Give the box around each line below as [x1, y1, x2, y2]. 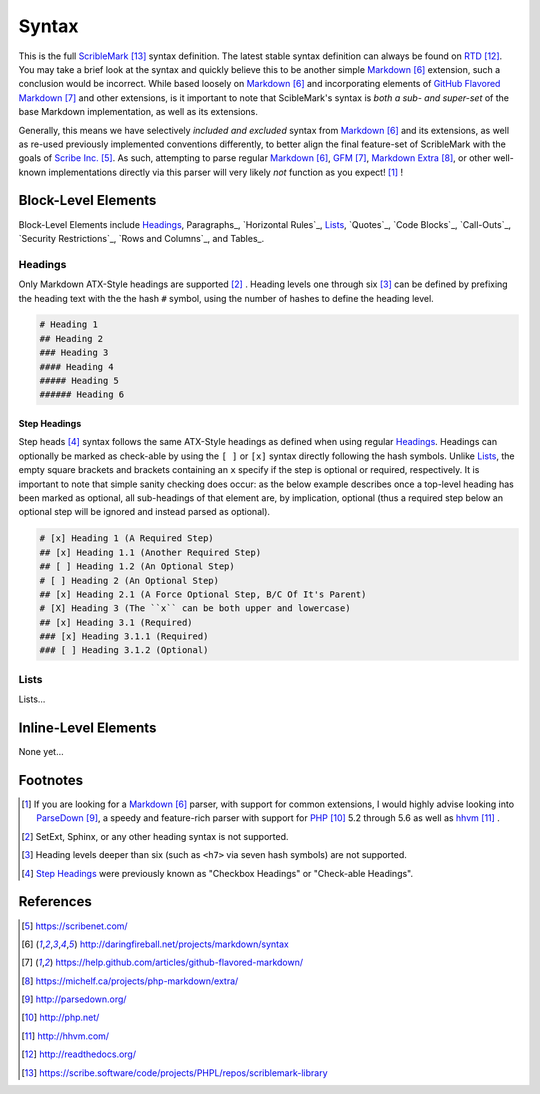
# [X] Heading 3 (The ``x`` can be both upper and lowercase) [39, 603, 351, 614]
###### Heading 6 [39, 389, 125, 400]
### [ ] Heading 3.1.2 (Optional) [39, 645, 209, 656]
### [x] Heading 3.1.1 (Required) [39, 631, 209, 642]
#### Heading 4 [39, 361, 114, 372]
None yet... [18, 746, 64, 758]
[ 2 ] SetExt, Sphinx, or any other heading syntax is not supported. [21, 830, 289, 842]
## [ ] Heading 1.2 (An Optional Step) [39, 561, 235, 572]
